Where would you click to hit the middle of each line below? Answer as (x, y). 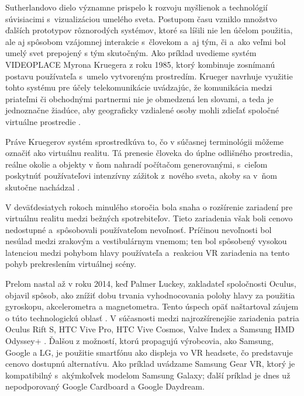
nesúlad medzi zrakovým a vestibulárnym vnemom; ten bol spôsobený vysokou (146, 241)
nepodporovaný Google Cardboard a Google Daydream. (105, 386)
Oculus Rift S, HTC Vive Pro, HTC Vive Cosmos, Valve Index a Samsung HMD (150, 329)
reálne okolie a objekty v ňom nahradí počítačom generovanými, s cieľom (137, 164)
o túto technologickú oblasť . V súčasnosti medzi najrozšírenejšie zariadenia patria (152, 317)
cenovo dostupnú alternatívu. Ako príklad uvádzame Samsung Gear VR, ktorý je (150, 364)
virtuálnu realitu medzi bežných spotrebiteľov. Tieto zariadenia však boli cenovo (149, 218)
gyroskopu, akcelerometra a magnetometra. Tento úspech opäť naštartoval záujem (152, 306)
